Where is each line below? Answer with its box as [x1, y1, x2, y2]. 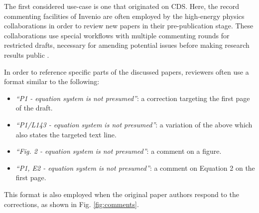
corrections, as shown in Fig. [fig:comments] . [4, 199, 139, 209]
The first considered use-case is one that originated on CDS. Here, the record [4, 1, 240, 11]
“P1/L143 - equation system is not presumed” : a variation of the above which [15, 119, 253, 129]
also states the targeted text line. [15, 129, 117, 139]
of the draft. [15, 103, 53, 113]
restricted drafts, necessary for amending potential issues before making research [4, 40, 250, 50]
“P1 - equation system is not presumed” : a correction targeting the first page [15, 93, 250, 103]
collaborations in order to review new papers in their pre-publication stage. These [4, 20, 254, 31]
